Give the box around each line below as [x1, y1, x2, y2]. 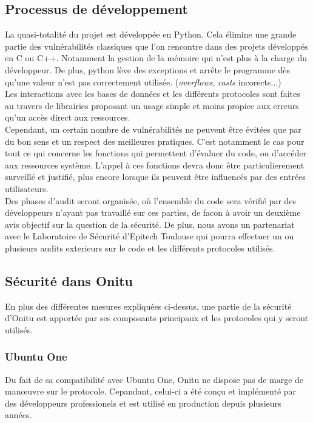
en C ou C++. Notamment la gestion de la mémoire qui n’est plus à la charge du [5, 52, 308, 64]
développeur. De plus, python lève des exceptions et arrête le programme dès [5, 63, 291, 76]
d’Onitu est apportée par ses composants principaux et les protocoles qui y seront [5, 311, 309, 324]
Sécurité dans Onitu [5, 271, 133, 290]
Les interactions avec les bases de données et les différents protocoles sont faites [5, 87, 300, 100]
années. [5, 408, 32, 421]
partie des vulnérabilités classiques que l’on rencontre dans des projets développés [5, 39, 308, 52]
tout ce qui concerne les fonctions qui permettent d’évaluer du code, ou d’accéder [5, 147, 306, 159]
